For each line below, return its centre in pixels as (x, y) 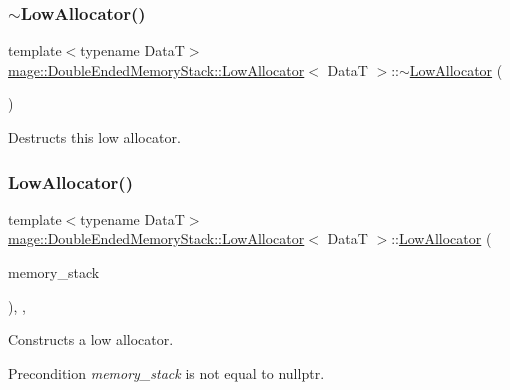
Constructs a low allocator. (91, 339)
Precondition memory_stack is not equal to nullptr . (166, 372)
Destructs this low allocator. (94, 137)
